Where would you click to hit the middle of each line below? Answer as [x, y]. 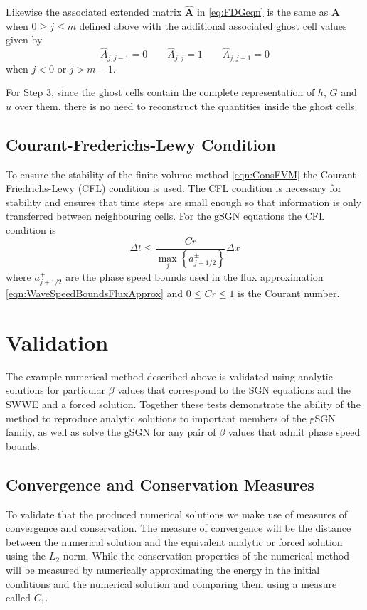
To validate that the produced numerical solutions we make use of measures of [176, 514]
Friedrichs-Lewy [40, 188]
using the [26, 556]
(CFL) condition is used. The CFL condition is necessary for [210, 188]
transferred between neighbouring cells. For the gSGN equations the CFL [165, 216]
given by [24, 39]
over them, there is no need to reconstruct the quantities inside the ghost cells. [186, 106]
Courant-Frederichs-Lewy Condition [141, 144]
